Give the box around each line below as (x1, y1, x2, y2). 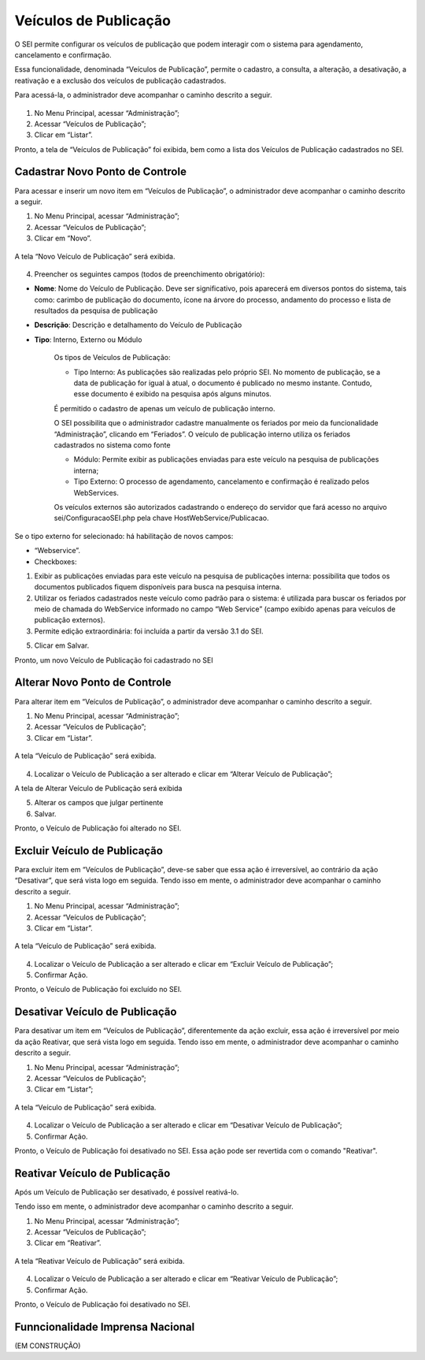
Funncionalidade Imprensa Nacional (14, 1320, 195, 1333)
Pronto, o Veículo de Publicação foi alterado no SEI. (14, 823, 182, 833)
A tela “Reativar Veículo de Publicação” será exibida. (14, 1256, 185, 1265)
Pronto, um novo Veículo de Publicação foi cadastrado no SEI (14, 655, 214, 665)
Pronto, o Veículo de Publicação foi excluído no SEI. (14, 985, 183, 994)
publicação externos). (34, 615, 105, 625)
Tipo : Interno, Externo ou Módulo (34, 335, 142, 344)
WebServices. (73, 488, 120, 497)
